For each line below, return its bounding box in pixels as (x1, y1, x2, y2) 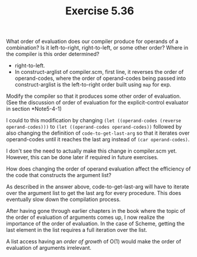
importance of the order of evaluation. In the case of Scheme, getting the (6, 220, 185, 227)
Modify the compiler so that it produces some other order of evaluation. (6, 92, 181, 100)
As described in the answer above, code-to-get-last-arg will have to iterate (6, 183, 189, 190)
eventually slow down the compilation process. (6, 196, 121, 203)
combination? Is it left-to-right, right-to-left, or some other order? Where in (6, 44, 189, 51)
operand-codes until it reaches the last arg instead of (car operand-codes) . (6, 136, 190, 143)
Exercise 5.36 (65, 4, 135, 18)
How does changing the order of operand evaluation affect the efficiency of (6, 165, 191, 172)
